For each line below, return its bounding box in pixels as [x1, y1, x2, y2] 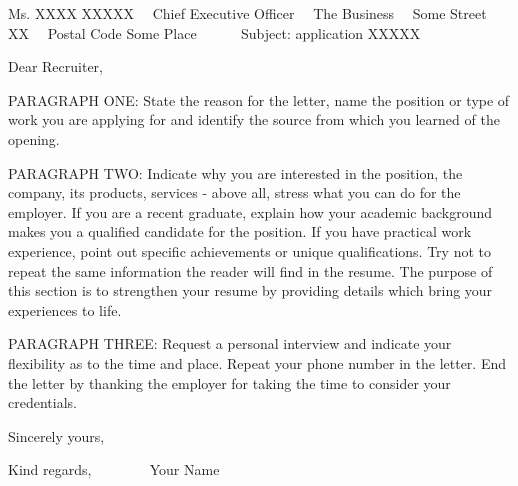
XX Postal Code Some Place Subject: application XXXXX [8, 22, 421, 43]
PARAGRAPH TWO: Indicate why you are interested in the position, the [8, 162, 463, 183]
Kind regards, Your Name [8, 459, 220, 480]
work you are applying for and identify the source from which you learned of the [8, 109, 500, 130]
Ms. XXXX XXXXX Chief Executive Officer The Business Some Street [8, 3, 487, 23]
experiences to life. [8, 299, 122, 320]
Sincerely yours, [8, 425, 105, 446]
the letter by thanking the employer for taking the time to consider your [8, 372, 451, 393]
